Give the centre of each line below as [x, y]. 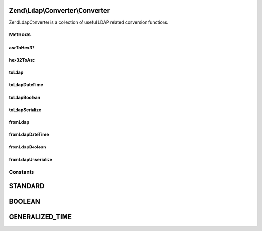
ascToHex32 [22, 48]
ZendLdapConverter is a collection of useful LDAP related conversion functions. [89, 22]
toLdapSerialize [25, 110]
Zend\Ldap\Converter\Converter [59, 10]
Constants [22, 172]
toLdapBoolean [25, 98]
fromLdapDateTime [29, 135]
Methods [20, 35]
